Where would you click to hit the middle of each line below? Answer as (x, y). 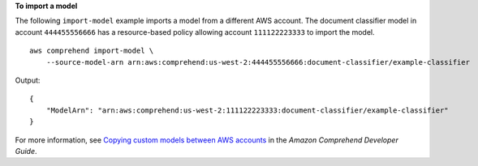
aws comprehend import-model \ (92, 51)
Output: (28, 80)
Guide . (26, 151)
